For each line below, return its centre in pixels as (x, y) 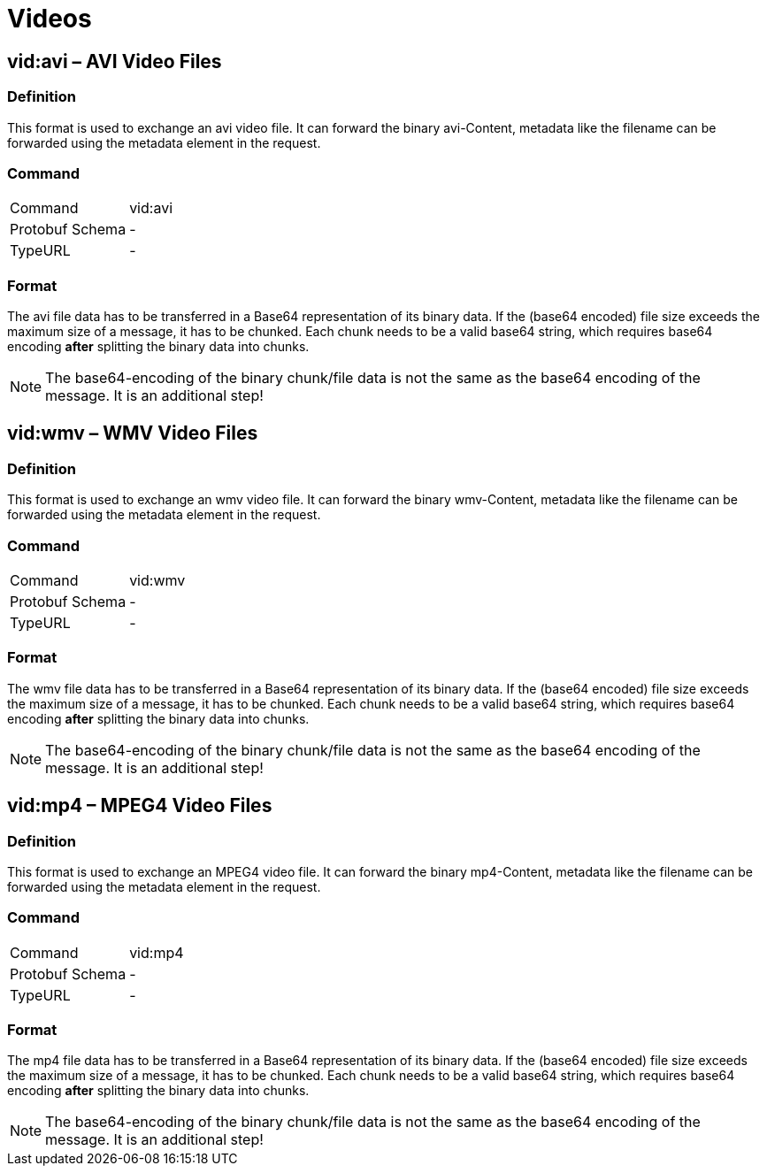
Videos (50, 19)
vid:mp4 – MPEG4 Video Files (140, 806)
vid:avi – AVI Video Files (115, 61)
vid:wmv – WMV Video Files (133, 433)
